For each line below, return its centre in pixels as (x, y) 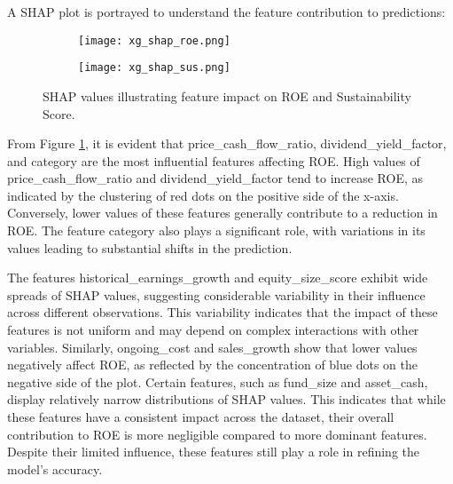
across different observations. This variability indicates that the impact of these (223, 312)
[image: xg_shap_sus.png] (154, 68)
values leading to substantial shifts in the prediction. (150, 247)
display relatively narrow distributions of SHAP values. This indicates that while (226, 399)
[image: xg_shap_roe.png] (154, 40)
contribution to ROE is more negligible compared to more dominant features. (217, 434)
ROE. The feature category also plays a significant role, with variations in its (216, 230)
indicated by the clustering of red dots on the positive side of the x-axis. (203, 195)
